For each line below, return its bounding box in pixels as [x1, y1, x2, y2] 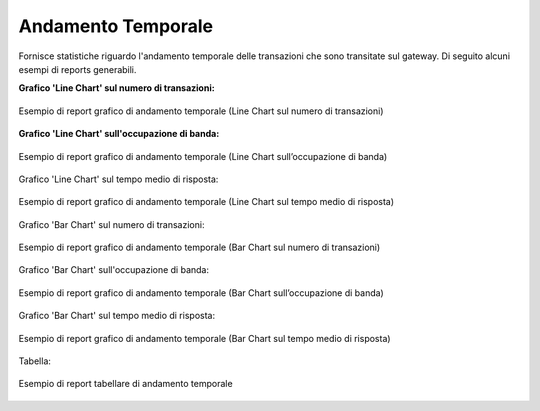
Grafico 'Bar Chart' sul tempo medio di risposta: [18, 310, 215, 322]
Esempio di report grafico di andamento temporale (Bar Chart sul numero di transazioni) [18, 241, 381, 254]
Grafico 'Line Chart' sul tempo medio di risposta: [18, 173, 219, 185]
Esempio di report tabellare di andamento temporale [18, 378, 234, 390]
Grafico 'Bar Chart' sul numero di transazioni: [18, 218, 205, 230]
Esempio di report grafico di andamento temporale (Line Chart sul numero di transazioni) [18, 105, 384, 117]
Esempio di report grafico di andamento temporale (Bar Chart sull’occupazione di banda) [18, 286, 384, 299]
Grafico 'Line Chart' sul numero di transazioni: [18, 82, 215, 94]
